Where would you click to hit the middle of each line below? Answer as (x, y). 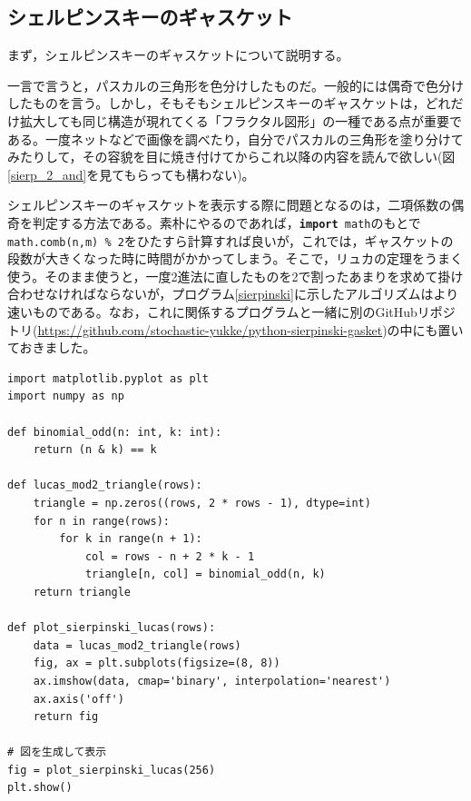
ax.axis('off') (78, 699)
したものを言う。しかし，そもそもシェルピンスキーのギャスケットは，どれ (229, 103)
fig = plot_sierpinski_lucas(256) (112, 770)
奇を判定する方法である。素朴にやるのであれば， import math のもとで (214, 222)
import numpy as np (66, 396)
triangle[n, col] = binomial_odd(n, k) (205, 574)
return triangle (82, 592)
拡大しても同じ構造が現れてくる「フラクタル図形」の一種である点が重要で (241, 120)
